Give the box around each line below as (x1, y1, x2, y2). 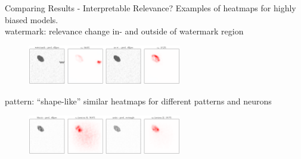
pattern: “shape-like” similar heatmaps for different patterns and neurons (5, 94, 272, 107)
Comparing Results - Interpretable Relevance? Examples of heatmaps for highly (5, 2, 296, 14)
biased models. (5, 13, 58, 26)
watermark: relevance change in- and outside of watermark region (5, 25, 244, 37)
